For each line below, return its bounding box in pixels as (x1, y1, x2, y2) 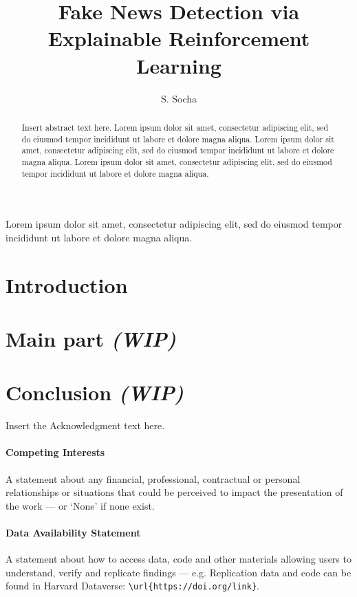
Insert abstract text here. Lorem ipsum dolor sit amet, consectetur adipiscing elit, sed (21, 121, 329, 133)
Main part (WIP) (6, 324, 177, 353)
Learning (136, 51, 221, 79)
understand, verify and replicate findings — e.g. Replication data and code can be (6, 565, 351, 579)
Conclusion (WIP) (6, 378, 184, 407)
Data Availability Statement (6, 525, 141, 539)
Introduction (6, 270, 128, 298)
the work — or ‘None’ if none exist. (6, 498, 155, 512)
